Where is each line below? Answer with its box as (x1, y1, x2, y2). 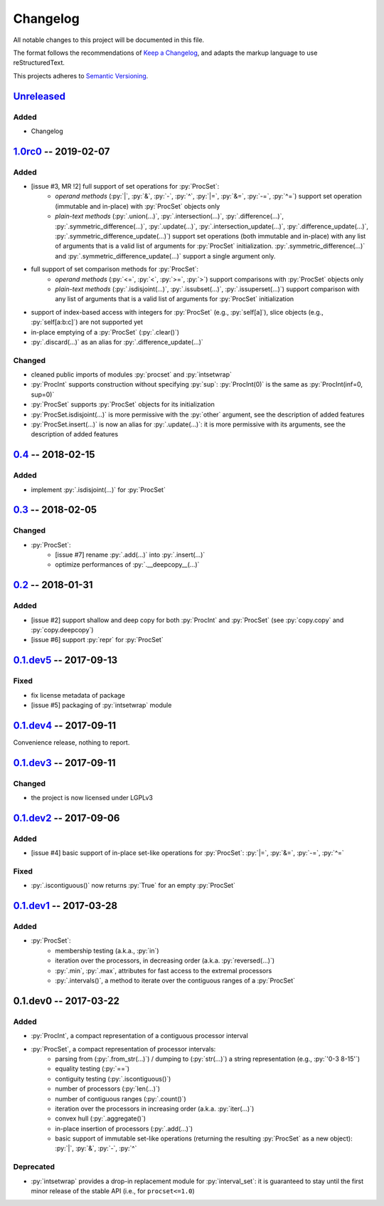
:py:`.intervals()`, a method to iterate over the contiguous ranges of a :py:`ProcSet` (55, 976, 295, 985)
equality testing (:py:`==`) (55, 1064, 130, 1073)
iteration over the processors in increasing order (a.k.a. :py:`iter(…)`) (55, 1104, 255, 1113)
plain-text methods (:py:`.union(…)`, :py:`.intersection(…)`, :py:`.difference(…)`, (55, 212, 284, 221)
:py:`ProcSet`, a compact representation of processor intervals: (31, 1044, 216, 1053)
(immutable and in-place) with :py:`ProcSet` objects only (55, 201, 220, 210)
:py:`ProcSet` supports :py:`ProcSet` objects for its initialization (31, 400, 215, 409)
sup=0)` (31, 390, 55, 399)
